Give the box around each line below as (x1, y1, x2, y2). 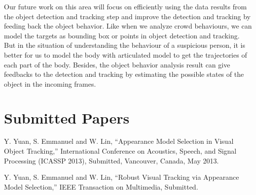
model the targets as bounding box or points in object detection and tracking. (4, 30, 240, 40)
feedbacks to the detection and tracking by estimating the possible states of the (4, 69, 244, 79)
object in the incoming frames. (4, 78, 96, 89)
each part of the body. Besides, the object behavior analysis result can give (4, 59, 230, 69)
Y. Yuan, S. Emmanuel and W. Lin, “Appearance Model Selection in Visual (4, 136, 234, 146)
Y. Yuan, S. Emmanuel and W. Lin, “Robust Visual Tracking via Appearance (4, 172, 239, 182)
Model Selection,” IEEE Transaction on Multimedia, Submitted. (4, 181, 198, 192)
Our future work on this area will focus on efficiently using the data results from (4, 1, 247, 11)
